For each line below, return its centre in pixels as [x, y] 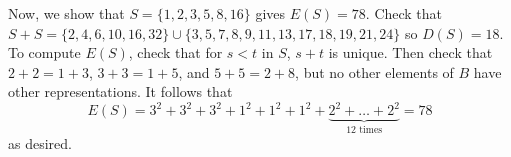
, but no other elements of [374, 71]
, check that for [175, 52]
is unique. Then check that [410, 52]
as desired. [40, 142]
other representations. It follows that [120, 91]
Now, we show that [66, 13]
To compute [44, 52]
